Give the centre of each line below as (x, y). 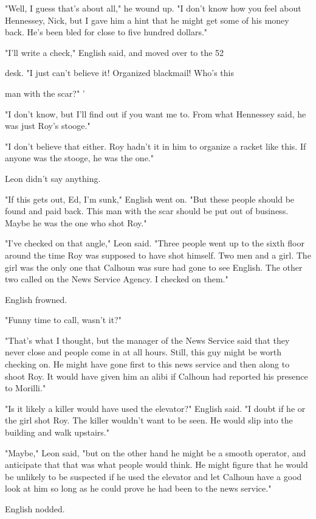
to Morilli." (26, 388)
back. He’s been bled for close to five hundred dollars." (106, 32)
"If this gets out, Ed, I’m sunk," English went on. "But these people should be (150, 199)
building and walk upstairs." (57, 432)
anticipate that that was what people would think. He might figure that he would (156, 465)
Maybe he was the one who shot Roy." (76, 222)
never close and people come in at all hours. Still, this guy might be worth (143, 352)
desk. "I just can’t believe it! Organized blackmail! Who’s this (119, 73)
